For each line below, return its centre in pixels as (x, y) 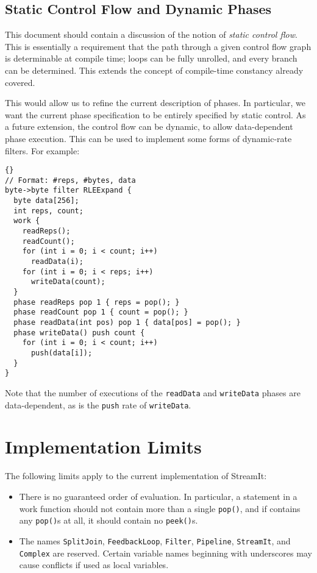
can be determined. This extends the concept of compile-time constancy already (154, 70)
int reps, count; (48, 211)
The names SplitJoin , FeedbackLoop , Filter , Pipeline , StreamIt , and (155, 540)
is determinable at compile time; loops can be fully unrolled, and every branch (151, 58)
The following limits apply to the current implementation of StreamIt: (136, 476)
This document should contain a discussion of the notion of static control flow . (151, 34)
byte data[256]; (46, 201)
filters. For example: (42, 150)
